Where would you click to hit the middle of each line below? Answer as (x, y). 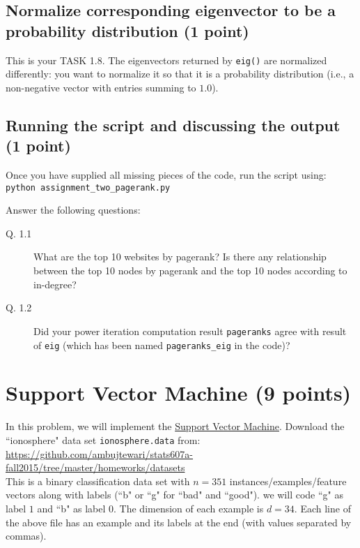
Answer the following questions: (73, 210)
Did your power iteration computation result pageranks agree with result (190, 331)
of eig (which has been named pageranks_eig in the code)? (162, 345)
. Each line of (322, 508)
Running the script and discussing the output (173, 125)
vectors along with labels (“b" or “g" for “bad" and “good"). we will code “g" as (175, 495)
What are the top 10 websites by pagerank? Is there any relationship (180, 257)
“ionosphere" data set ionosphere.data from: (103, 439)
